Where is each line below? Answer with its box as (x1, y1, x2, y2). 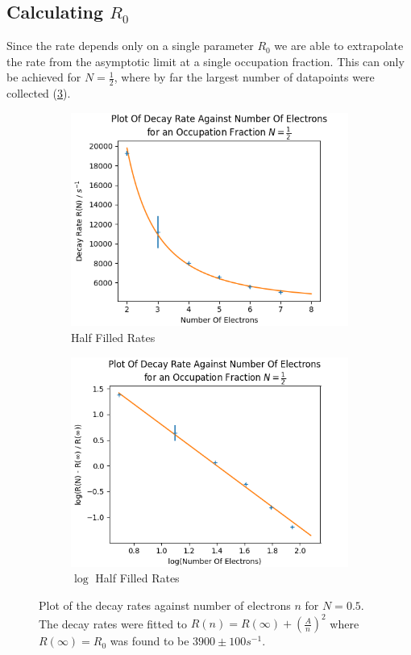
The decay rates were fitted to (39, 615, 188, 632)
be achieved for (6, 69, 81, 86)
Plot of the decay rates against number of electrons (39, 596, 291, 613)
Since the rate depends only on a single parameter (6, 37, 254, 54)
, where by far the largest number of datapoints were (114, 69, 375, 86)
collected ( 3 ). (6, 85, 71, 102)
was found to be (110, 632, 189, 649)
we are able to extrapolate (274, 37, 404, 54)
